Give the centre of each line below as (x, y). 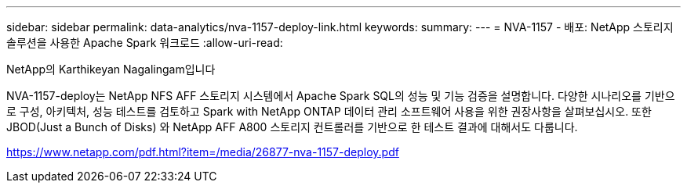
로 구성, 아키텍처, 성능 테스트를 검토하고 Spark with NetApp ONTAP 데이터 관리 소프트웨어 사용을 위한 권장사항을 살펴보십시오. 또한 (329, 111)
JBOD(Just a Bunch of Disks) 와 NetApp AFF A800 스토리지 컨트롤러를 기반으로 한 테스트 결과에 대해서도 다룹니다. (292, 127)
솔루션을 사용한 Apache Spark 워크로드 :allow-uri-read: (145, 43)
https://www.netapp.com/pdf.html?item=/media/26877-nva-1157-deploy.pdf (203, 152)
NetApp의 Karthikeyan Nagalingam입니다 (111, 69)
